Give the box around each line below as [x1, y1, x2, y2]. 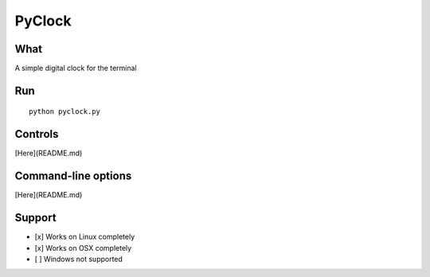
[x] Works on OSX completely [34, 243, 132, 252]
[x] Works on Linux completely [34, 232, 135, 242]
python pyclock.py [29, 107, 101, 116]
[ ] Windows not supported [34, 254, 123, 263]
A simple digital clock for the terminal [14, 64, 137, 73]
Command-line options [14, 170, 132, 183]
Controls [14, 127, 59, 141]
